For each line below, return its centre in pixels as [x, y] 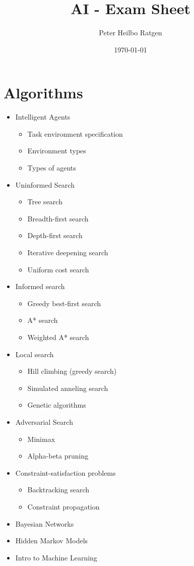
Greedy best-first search [64, 303]
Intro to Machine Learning [56, 557]
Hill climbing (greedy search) [72, 371]
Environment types [57, 151]
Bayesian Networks [45, 523]
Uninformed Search [45, 184]
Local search [35, 354]
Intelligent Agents [43, 117]
